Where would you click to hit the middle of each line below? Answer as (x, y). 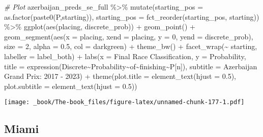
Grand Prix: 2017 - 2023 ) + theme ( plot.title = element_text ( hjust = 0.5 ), (120, 76)
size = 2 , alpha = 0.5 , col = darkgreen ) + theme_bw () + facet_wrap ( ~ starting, (131, 46)
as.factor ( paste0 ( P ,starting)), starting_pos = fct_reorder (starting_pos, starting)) (132, 16)
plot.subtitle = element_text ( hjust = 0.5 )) (71, 86)
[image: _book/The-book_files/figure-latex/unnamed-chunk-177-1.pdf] (124, 102)
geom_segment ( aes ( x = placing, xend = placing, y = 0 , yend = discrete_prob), (129, 36)
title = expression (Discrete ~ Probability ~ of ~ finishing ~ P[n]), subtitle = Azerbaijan (131, 66)
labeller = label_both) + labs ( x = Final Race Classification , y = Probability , (125, 56)
